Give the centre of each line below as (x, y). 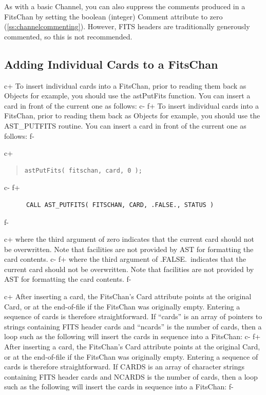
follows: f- (19, 136)
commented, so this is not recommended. (68, 36)
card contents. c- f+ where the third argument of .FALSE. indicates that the (125, 259)
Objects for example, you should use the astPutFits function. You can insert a (127, 96)
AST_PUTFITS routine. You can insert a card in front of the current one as (125, 125)
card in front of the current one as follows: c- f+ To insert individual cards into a (132, 105)
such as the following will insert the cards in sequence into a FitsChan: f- (119, 387)
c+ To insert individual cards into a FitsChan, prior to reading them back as (125, 85)
